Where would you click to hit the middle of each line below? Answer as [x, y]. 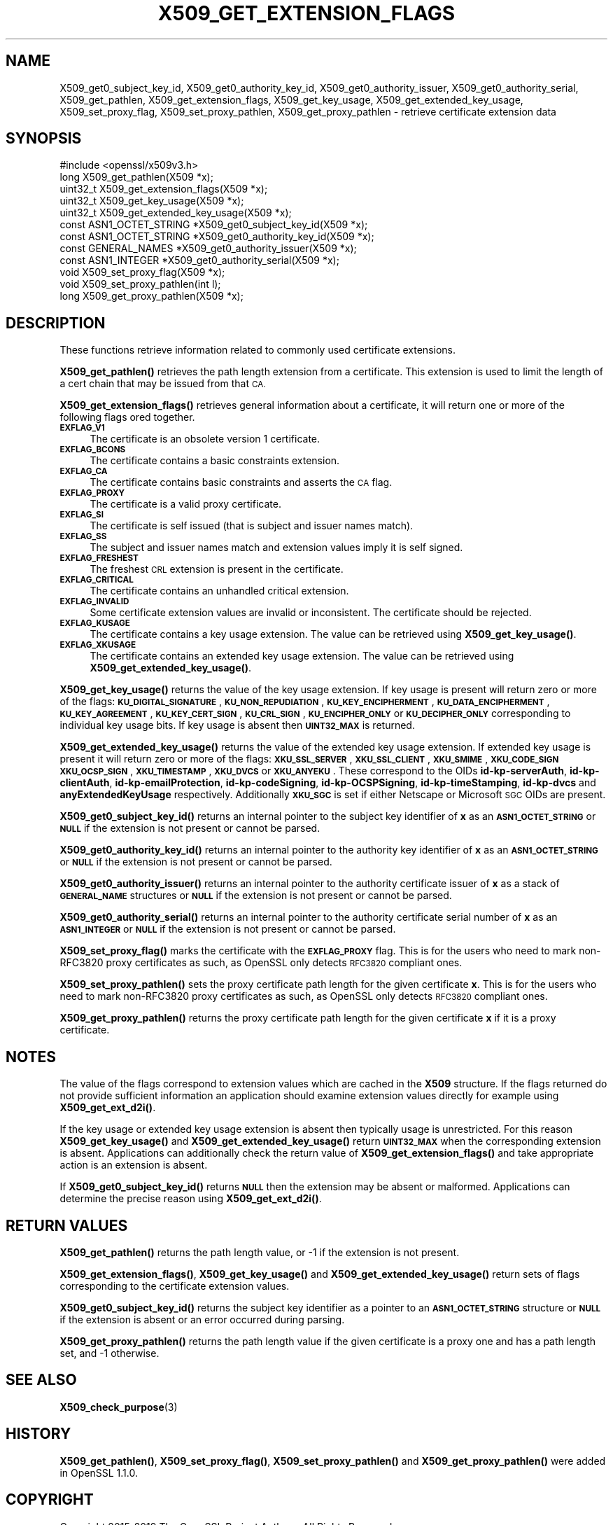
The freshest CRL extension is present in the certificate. [217, 569]
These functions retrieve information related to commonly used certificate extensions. [258, 350]
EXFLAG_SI [82, 515]
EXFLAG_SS [83, 537]
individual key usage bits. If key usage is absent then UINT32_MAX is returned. [237, 725]
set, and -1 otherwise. [110, 1353]
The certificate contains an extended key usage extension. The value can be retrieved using [302, 656]
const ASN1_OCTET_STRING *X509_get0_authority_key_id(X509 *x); [217, 237]
